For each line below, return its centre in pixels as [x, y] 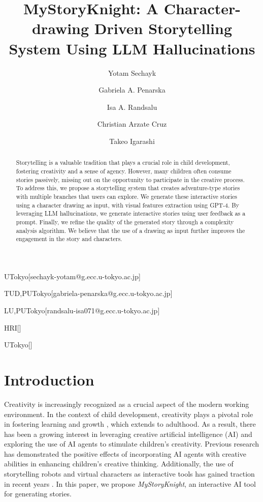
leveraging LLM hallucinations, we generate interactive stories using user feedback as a [131, 213]
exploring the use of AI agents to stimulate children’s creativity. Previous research [132, 444]
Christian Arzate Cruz [132, 124]
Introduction [49, 379]
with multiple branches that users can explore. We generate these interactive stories [127, 196]
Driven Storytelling [163, 28]
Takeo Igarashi [132, 141]
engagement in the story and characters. [69, 239]
